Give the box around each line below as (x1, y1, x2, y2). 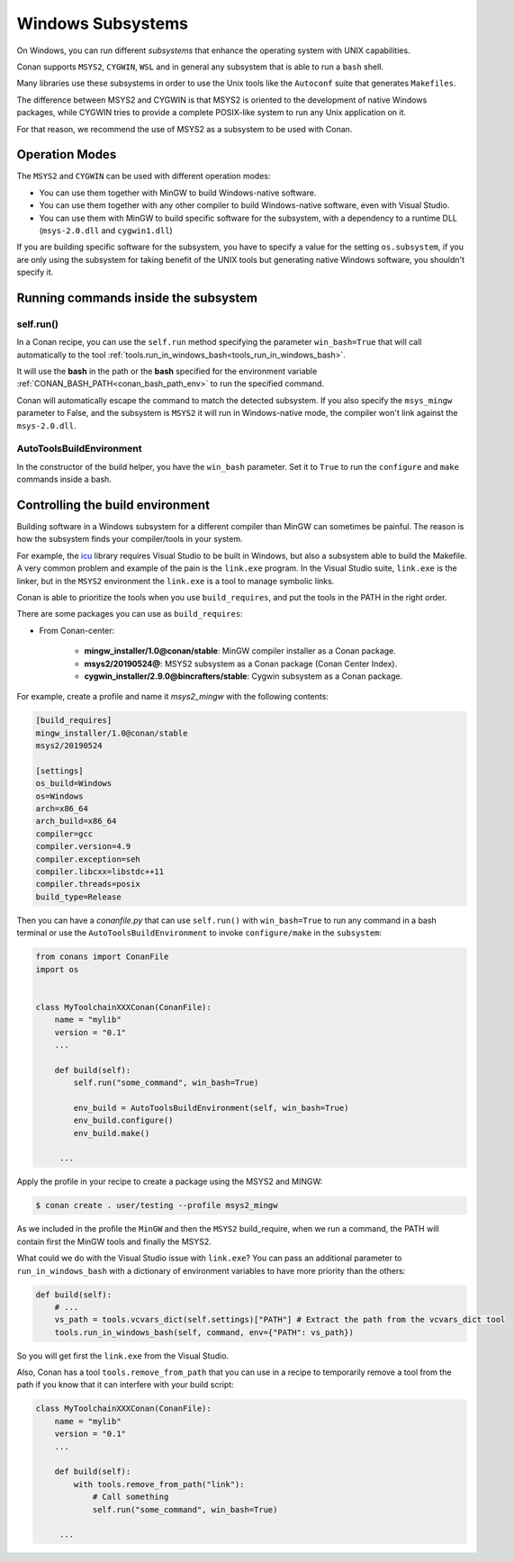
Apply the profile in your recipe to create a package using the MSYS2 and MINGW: (16, 1176, 323, 1187)
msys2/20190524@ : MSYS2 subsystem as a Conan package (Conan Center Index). (84, 658, 398, 669)
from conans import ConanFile (35, 952, 169, 962)
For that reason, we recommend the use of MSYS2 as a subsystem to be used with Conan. (16, 123, 353, 134)
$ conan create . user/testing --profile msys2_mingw (35, 1200, 278, 1211)
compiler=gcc (35, 828, 94, 839)
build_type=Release (35, 891, 122, 902)
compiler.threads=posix (35, 879, 141, 889)
